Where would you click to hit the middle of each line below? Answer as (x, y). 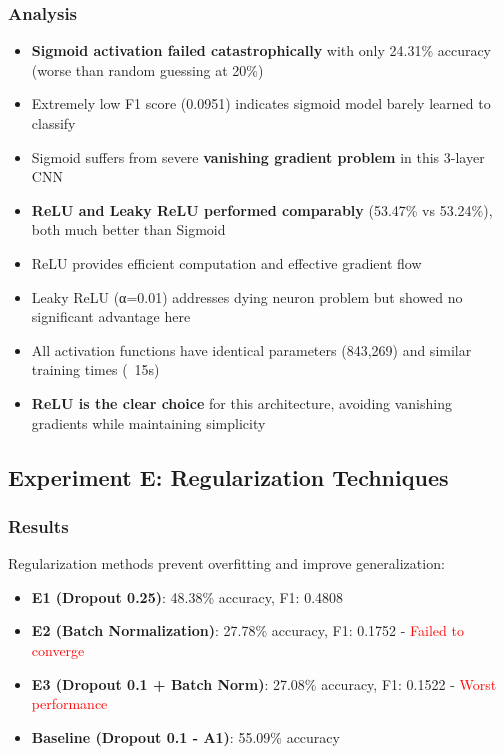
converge (58, 649)
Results (38, 525)
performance (69, 703)
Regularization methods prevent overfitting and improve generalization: (226, 563)
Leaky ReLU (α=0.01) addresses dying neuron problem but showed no (247, 296)
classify (53, 123)
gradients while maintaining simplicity (148, 422)
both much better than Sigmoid (128, 229)
